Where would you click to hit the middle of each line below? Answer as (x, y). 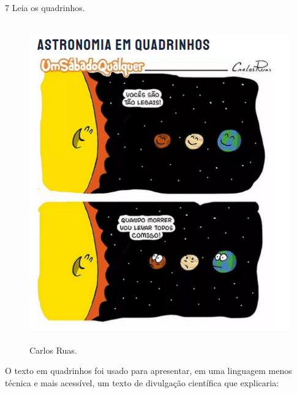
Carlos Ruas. (53, 350)
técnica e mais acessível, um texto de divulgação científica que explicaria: (142, 383)
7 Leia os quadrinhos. (45, 7)
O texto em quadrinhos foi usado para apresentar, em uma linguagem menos (148, 371)
